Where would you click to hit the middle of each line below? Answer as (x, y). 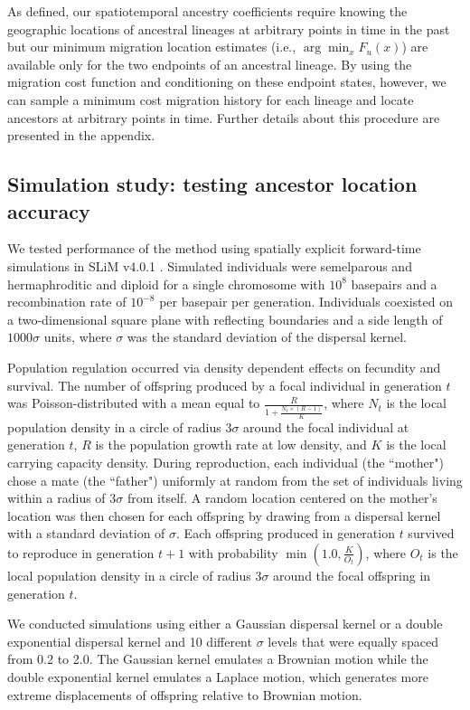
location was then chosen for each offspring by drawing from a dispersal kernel (224, 515)
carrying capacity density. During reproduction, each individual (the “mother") (226, 462)
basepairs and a (394, 284)
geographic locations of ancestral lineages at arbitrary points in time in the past (229, 28)
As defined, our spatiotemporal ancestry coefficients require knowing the (207, 11)
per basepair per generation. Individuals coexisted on (306, 302)
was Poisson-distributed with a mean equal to (134, 403)
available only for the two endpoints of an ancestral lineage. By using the (210, 64)
